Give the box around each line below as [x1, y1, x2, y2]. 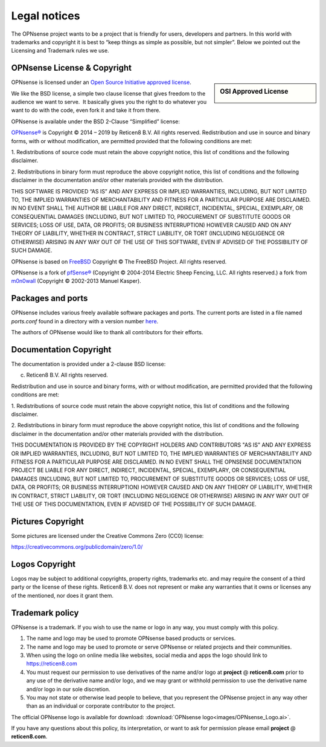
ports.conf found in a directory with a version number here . [11, 317, 159, 325]
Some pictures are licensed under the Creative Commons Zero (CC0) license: [11, 532, 204, 539]
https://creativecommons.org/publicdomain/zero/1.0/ [11, 543, 143, 551]
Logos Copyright [11, 559, 75, 569]
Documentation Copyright [11, 344, 112, 355]
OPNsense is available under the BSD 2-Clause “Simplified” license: [11, 118, 181, 125]
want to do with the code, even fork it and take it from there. [11, 106, 161, 114]
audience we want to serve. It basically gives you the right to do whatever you [11, 99, 207, 106]
